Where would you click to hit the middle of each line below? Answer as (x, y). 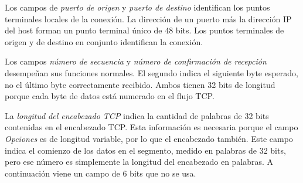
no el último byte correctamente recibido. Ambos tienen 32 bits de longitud (140, 84)
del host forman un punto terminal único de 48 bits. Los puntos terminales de (144, 30)
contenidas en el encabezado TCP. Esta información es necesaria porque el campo (151, 127)
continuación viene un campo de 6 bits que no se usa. (101, 173)
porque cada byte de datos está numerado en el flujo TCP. (110, 96)
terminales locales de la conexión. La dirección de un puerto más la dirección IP (148, 18)
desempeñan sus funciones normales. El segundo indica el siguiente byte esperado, (151, 72)
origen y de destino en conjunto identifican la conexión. (104, 41)
